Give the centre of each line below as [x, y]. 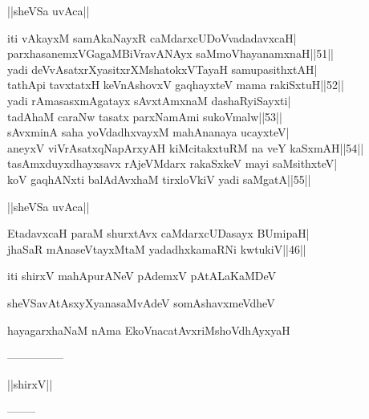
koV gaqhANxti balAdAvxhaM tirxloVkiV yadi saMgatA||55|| [159, 179]
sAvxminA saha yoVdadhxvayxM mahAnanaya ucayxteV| [148, 132]
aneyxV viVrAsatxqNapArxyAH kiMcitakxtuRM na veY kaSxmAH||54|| [186, 147]
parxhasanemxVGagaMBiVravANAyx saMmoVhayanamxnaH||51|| [170, 53]
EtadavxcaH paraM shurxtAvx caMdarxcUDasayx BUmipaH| [158, 233]
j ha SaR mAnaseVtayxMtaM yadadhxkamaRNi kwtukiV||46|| [157, 248]
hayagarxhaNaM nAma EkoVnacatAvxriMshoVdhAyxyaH [149, 330]
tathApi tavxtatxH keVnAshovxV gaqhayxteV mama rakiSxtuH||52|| [176, 85]
